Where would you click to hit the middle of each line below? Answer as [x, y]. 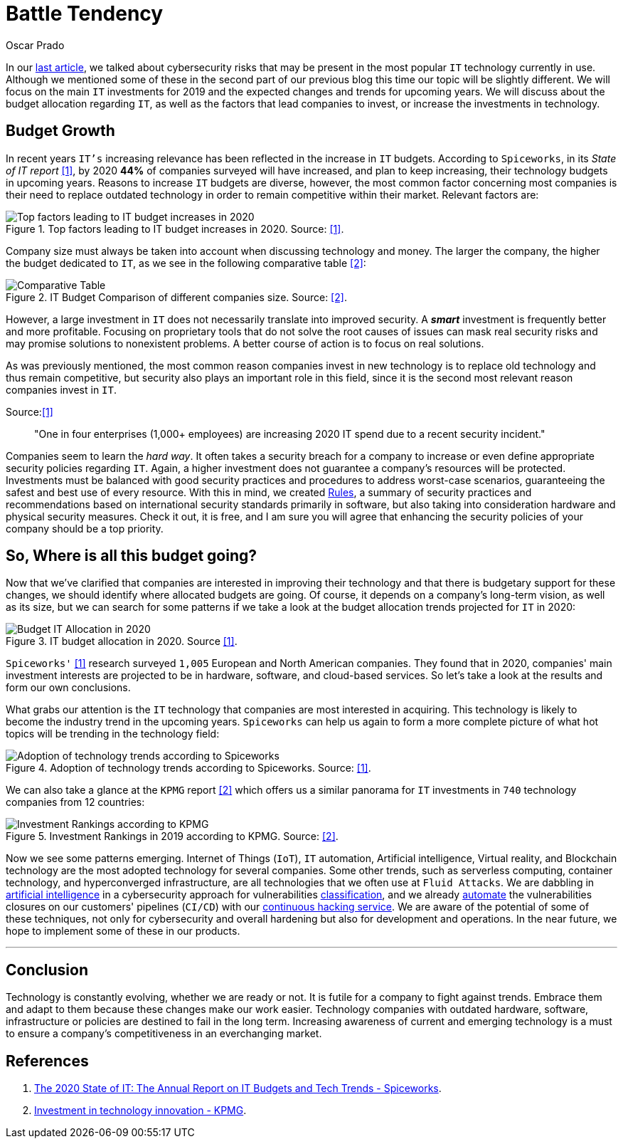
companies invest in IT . [62, 389]
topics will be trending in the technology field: [113, 734]
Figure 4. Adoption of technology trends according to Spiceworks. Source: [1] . [188, 768]
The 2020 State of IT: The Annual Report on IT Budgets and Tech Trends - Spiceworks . [238, 1088]
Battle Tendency [85, 14]
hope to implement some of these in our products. [123, 931]
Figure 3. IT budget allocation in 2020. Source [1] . [122, 641]
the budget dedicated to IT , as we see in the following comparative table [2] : [186, 263]
